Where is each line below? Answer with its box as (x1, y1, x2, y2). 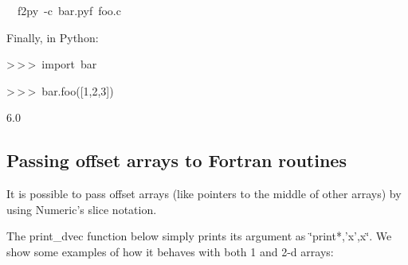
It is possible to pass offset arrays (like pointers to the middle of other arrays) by (6, 185, 402, 202)
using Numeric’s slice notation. (6, 201, 157, 217)
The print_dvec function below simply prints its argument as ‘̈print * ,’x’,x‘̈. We (6, 228, 392, 244)
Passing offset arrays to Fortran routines (6, 148, 347, 173)
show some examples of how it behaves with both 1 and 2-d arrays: (6, 243, 334, 259)
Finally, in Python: (6, 29, 99, 45)
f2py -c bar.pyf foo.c (17, 2, 121, 18)
